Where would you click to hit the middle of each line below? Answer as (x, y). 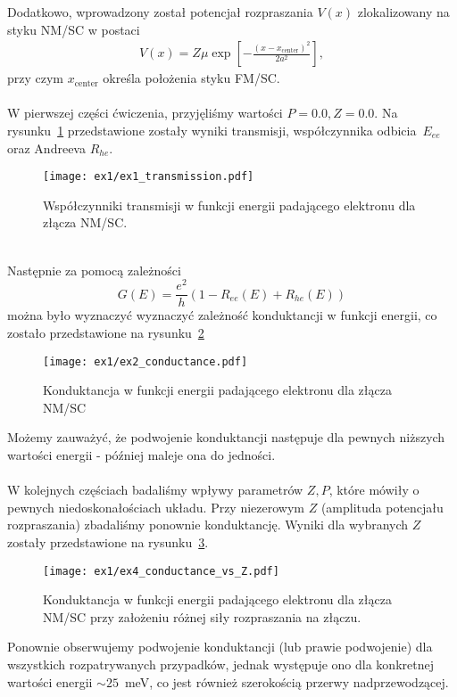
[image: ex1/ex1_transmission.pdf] (149, 177)
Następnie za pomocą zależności (94, 270)
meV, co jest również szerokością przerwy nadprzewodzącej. (287, 681)
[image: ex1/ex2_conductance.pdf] (145, 361)
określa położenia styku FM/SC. (191, 78)
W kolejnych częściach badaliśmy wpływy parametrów (155, 490)
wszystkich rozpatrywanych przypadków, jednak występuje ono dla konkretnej (220, 664)
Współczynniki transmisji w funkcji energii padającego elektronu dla (229, 205)
